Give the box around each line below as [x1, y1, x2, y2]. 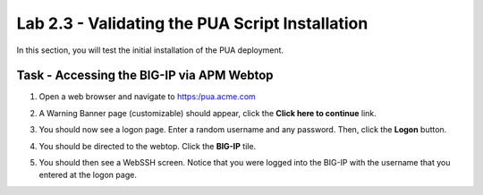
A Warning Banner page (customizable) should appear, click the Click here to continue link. [38, 107, 377, 118]
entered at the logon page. [38, 170, 138, 181]
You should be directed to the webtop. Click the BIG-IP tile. [38, 140, 257, 151]
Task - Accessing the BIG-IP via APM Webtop [16, 68, 274, 83]
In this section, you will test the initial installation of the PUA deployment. [16, 45, 284, 55]
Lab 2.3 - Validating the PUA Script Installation [16, 13, 369, 33]
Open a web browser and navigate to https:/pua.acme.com [38, 91, 257, 102]
